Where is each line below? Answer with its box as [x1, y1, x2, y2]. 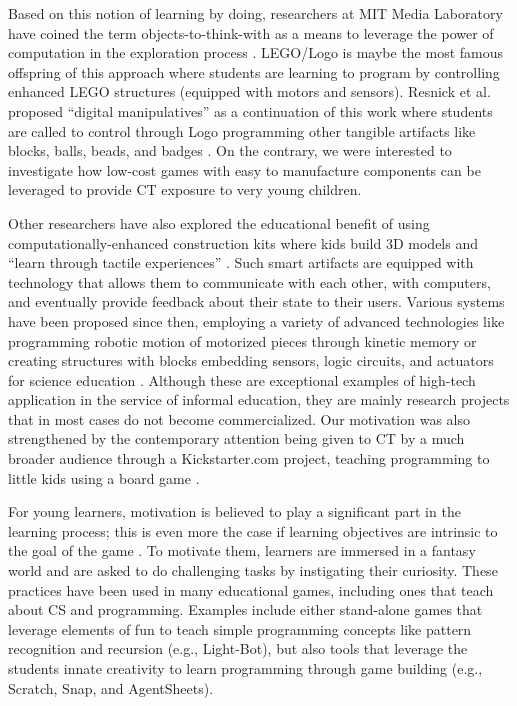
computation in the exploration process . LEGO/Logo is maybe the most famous [8, 42, 504, 63]
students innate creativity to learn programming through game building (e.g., [8, 658, 483, 678]
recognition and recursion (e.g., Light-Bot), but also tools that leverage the [8, 638, 468, 659]
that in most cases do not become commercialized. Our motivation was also [8, 408, 470, 429]
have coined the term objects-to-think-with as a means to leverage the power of [8, 22, 494, 43]
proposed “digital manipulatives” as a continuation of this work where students [8, 100, 493, 121]
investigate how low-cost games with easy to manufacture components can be [8, 159, 481, 180]
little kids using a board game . [8, 467, 200, 488]
